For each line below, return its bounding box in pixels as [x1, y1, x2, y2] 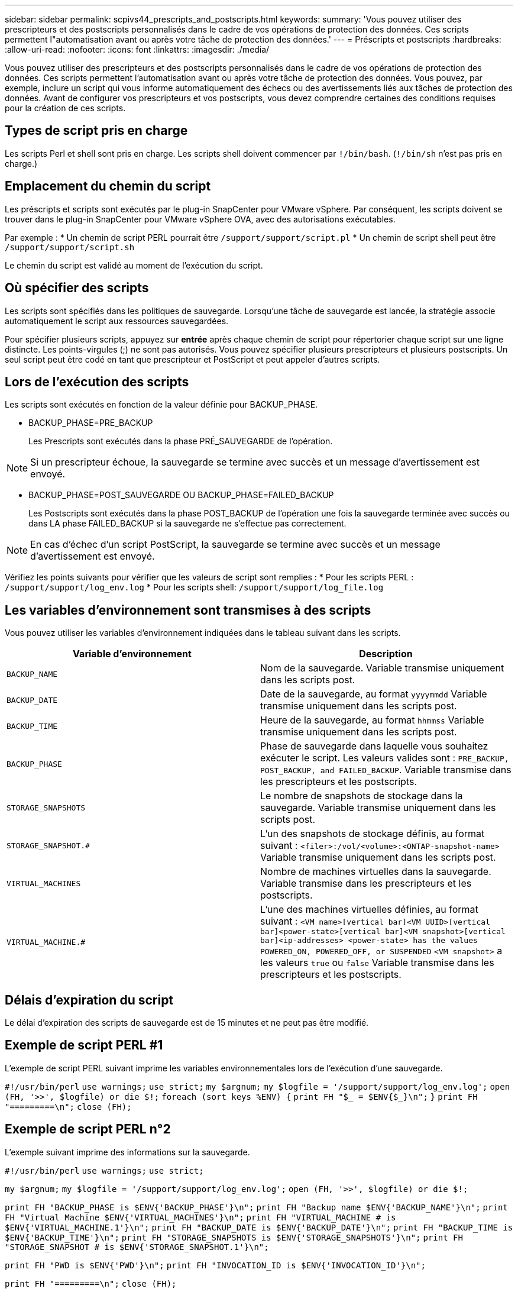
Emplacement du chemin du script [5, 179, 211, 194]
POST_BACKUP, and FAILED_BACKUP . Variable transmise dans [260, 764, 511, 776]
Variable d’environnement [73, 648, 192, 660]
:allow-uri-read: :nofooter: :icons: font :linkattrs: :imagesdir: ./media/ [5, 44, 270, 54]
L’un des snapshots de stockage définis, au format [260, 828, 485, 840]
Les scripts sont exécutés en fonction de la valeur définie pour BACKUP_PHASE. [5, 399, 318, 410]
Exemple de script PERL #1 [5, 1038, 163, 1053]
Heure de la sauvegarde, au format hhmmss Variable [260, 714, 484, 726]
